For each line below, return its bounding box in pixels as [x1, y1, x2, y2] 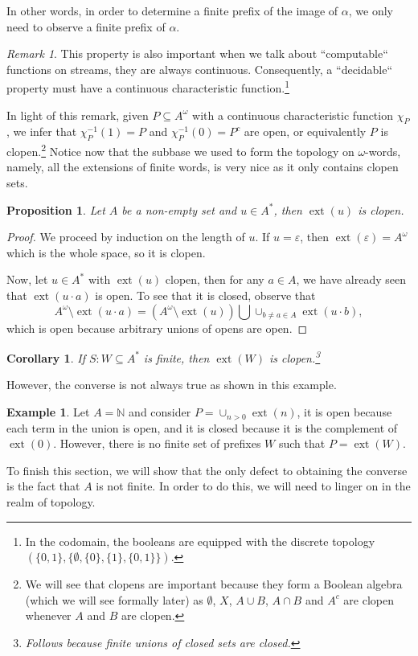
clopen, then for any [165, 271, 264, 288]
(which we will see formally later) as [25, 591, 203, 608]
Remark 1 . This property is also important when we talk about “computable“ [6, 45, 388, 62]
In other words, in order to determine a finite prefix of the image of [6, 2, 338, 18]
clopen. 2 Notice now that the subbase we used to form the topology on [6, 141, 354, 159]
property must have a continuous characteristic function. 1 [6, 77, 289, 96]
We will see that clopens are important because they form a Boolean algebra [25, 576, 403, 592]
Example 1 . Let [6, 404, 90, 420]
